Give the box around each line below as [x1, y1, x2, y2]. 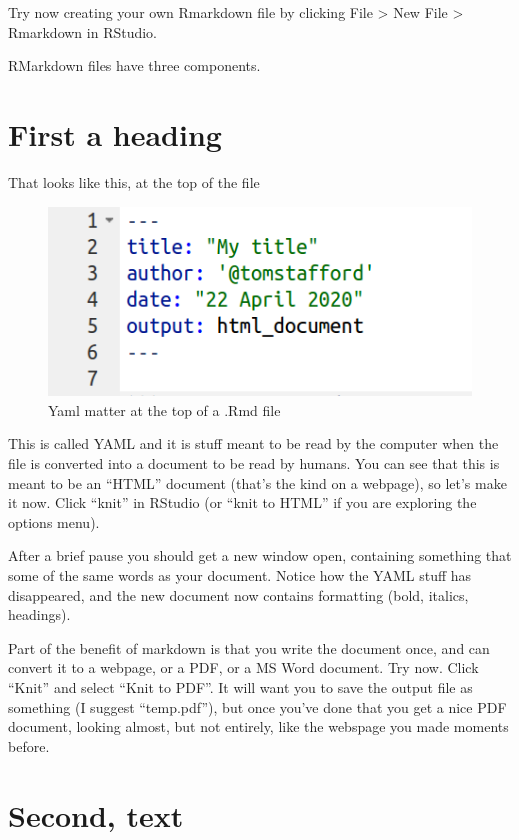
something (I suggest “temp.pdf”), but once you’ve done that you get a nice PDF [8, 696, 507, 717]
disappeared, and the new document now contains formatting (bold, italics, [8, 584, 469, 605]
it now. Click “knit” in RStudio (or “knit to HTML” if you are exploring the [8, 492, 477, 513]
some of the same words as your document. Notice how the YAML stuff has [8, 565, 472, 586]
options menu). [8, 511, 100, 532]
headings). [8, 604, 71, 625]
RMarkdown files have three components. [8, 55, 261, 76]
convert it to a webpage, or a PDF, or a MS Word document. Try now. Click [8, 657, 479, 678]
